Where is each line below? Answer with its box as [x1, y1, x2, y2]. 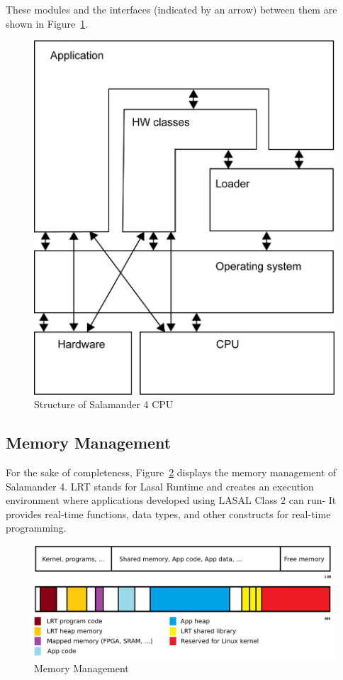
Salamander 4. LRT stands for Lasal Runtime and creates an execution [6, 478, 314, 493]
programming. [6, 520, 67, 535]
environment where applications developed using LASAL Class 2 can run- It [6, 493, 337, 508]
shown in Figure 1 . [6, 16, 89, 31]
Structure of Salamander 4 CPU [34, 397, 174, 412]
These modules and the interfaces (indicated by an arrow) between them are [6, 2, 337, 16]
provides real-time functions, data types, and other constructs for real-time [6, 506, 331, 521]
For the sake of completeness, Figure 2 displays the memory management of [6, 465, 337, 480]
